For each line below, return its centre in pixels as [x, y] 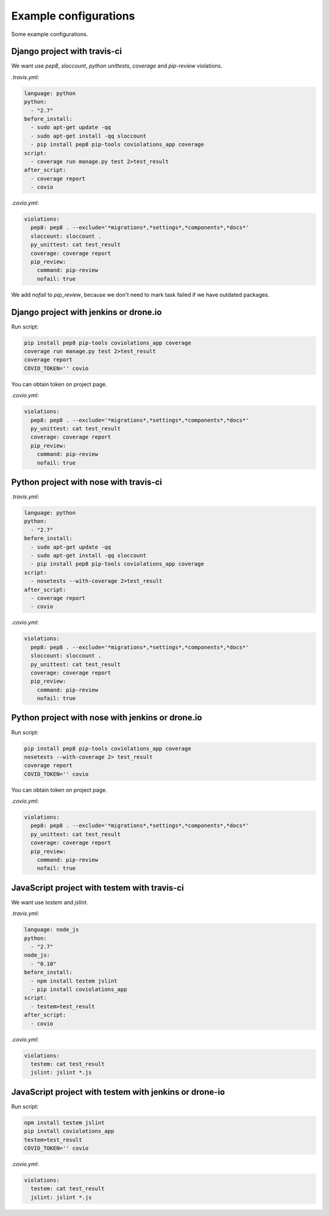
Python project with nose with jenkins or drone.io [107, 718]
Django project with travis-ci [66, 52]
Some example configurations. [50, 34]
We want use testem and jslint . [50, 902]
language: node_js [51, 930]
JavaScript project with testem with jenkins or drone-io [118, 1092]
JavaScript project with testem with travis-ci [97, 888]
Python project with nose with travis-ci [87, 482]
